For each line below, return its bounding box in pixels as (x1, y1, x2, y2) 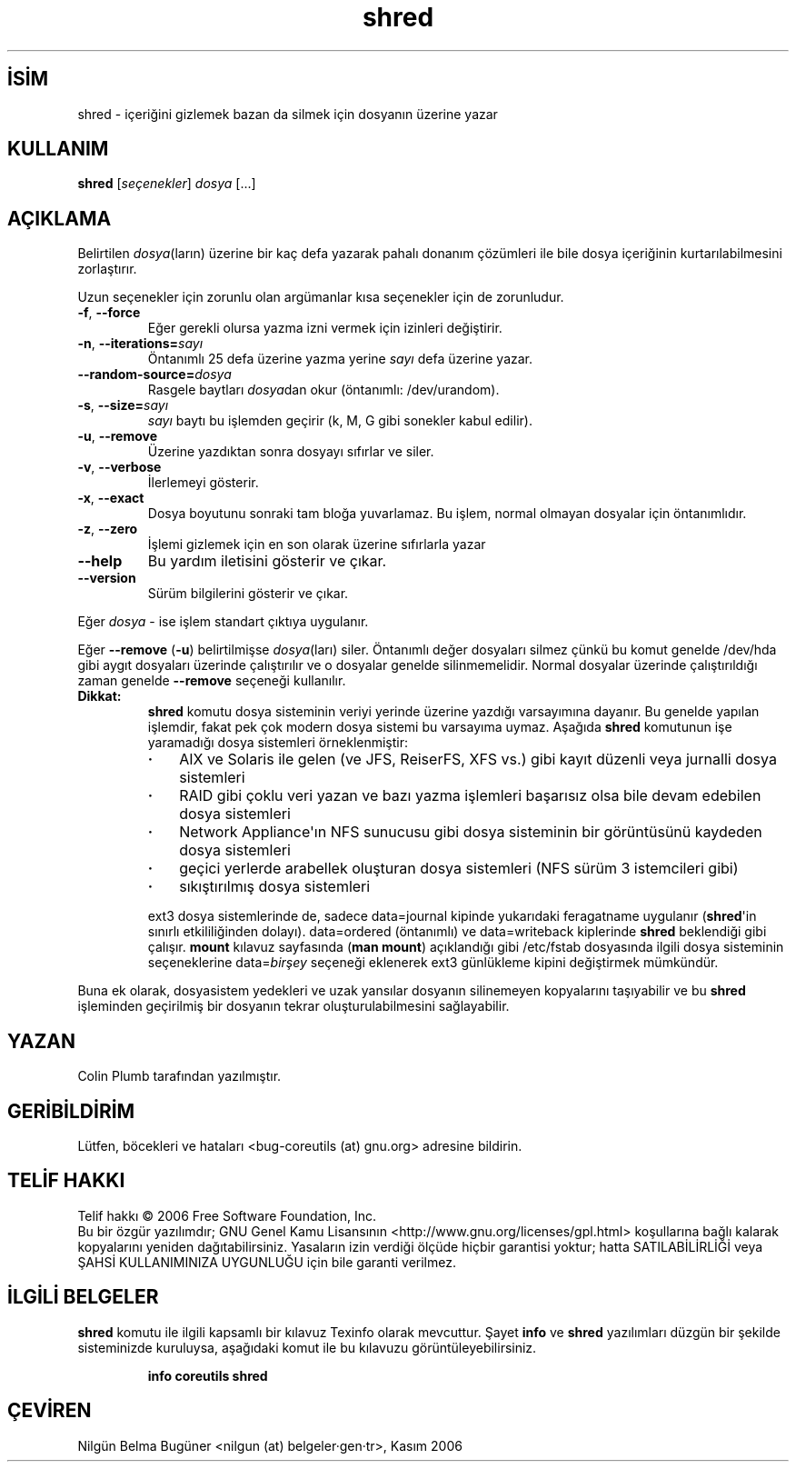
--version (77, 570, 136, 586)
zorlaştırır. (77, 261, 137, 277)
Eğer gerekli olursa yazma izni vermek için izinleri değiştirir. (147, 320, 502, 336)
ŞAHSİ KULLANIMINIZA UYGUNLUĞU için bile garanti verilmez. (77, 1254, 456, 1270)
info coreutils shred (147, 1367, 268, 1384)
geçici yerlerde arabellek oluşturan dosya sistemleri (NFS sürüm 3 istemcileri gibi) (179, 859, 739, 878)
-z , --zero (77, 521, 138, 537)
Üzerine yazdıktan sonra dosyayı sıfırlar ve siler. (147, 444, 434, 460)
